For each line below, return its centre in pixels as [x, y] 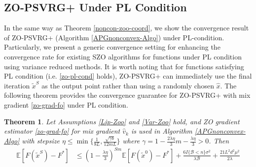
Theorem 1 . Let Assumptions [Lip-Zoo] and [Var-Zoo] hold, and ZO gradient [122, 121]
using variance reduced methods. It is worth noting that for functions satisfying [124, 66]
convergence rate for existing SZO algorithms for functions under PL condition [123, 56]
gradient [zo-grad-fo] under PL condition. [66, 104]
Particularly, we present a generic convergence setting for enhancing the [112, 47]
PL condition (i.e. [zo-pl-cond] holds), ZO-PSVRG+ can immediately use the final [128, 76]
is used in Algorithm [162, 131]
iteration [17, 85]
